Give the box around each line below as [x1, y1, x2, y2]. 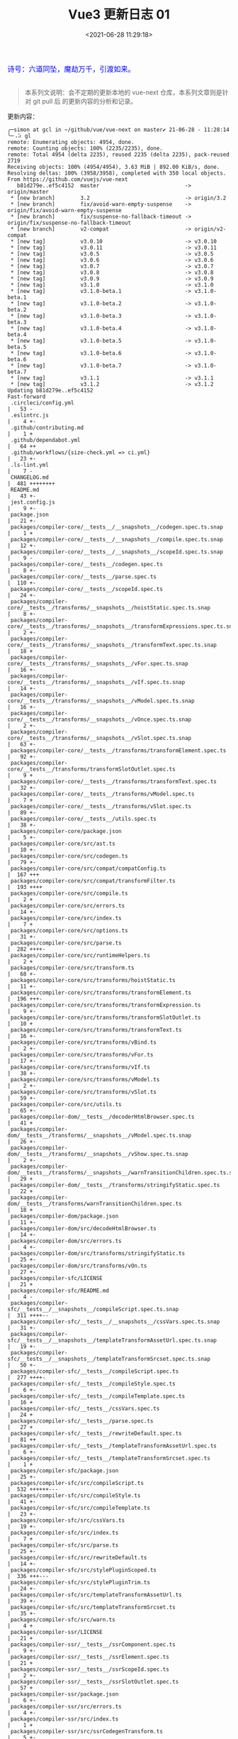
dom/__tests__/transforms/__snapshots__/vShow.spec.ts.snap [7, 1150, 189, 1157]
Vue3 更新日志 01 [68, 6, 170, 23]
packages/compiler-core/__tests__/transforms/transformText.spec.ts [10, 778, 217, 785]
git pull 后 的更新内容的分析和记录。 [33, 96, 137, 105]
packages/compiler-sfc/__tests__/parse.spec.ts [10, 1417, 154, 1425]
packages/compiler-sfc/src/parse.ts [10, 1541, 119, 1549]
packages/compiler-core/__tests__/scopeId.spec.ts [10, 585, 163, 592]
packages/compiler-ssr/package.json [10, 1690, 119, 1698]
